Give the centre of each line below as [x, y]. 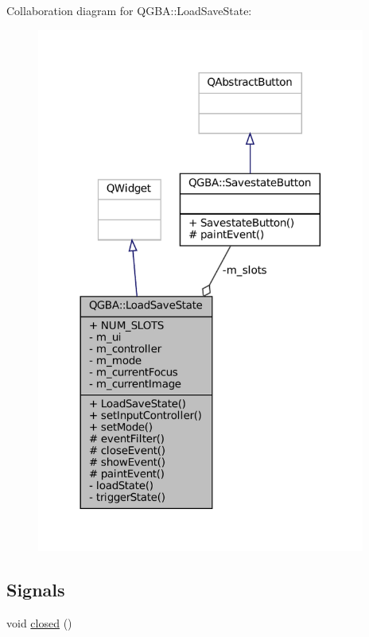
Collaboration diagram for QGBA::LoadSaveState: [129, 10]
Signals [36, 590]
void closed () [39, 623]
